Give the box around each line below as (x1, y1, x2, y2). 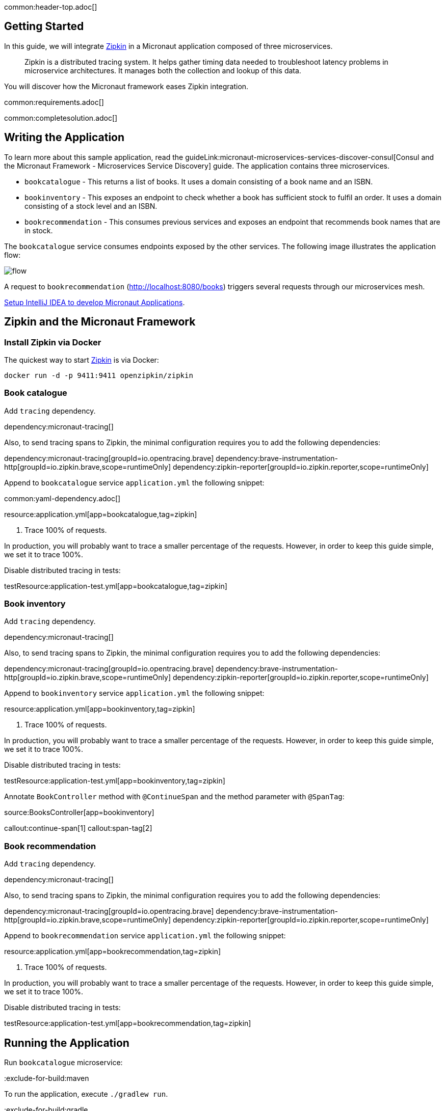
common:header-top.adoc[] (4, 3, 97, 11)
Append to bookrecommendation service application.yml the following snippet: (4, 931, 286, 940)
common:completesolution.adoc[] (4, 113, 118, 122)
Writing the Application (4, 131, 125, 144)
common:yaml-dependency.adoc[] (4, 494, 121, 503)
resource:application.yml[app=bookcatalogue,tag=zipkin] (4, 509, 197, 519)
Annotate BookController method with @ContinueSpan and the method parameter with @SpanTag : (4, 792, 345, 801)
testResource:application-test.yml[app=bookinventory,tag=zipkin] (4, 776, 225, 785)
